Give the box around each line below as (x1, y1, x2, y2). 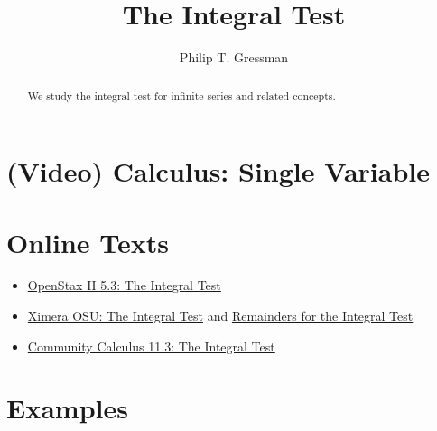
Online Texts (6, 223, 170, 260)
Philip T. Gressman (179, 48, 289, 67)
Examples (6, 389, 128, 426)
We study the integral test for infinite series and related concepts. (27, 88, 336, 103)
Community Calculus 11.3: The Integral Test (27, 336, 275, 355)
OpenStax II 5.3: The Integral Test (27, 276, 221, 295)
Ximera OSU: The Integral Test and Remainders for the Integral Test (27, 306, 414, 325)
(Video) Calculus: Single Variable (6, 153, 430, 190)
